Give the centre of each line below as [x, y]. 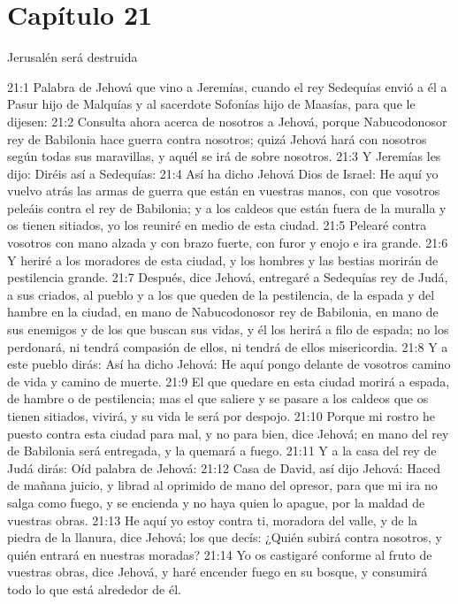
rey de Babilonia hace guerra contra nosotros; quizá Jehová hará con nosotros [217, 138]
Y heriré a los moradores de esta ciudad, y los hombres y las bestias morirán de [223, 260]
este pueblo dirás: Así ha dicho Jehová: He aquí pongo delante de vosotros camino [229, 364]
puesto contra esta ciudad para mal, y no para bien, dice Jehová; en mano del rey [228, 433]
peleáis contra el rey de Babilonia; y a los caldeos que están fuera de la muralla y [227, 207]
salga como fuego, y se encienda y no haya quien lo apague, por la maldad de [216, 502]
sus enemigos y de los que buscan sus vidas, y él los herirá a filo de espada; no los [228, 329]
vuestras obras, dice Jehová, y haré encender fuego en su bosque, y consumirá [218, 572]
